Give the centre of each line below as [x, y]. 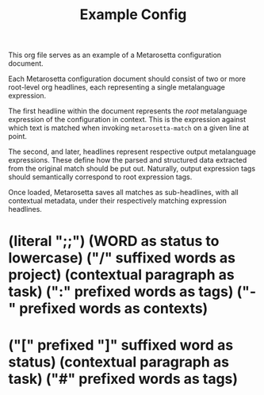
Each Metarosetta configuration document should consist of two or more [127, 79]
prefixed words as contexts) [114, 309]
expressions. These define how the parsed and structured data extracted [128, 160]
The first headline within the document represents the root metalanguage [128, 111]
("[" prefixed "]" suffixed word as [121, 345]
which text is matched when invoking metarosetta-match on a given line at [129, 128]
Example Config [133, 15]
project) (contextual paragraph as [122, 275]
